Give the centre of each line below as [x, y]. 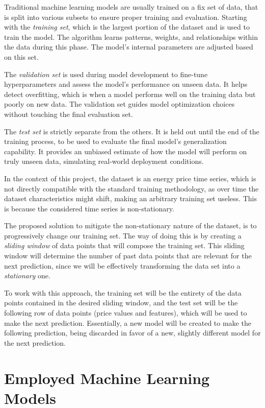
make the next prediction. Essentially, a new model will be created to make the [128, 322]
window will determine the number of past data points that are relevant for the [128, 256]
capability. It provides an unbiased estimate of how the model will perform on [126, 151]
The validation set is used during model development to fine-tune [106, 74]
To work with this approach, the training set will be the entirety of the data [123, 292]
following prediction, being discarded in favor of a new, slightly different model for [132, 333]
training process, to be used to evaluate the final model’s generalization [115, 141]
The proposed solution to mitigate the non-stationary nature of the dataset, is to [130, 225]
